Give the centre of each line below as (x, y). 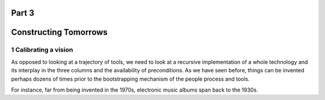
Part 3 (23, 13)
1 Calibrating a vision (42, 50)
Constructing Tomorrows (59, 32)
